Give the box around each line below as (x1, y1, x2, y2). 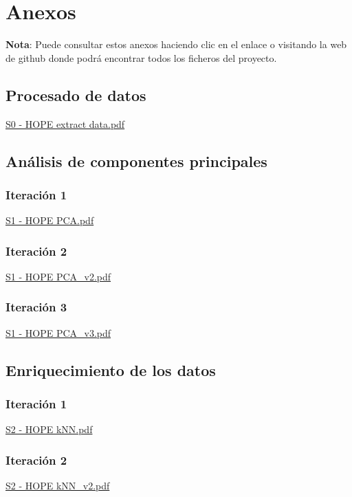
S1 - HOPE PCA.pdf (5, 213, 94, 228)
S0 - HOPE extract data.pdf (5, 116, 125, 131)
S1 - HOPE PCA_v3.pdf (5, 325, 111, 340)
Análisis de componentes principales (5, 150, 267, 171)
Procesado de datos (5, 84, 146, 105)
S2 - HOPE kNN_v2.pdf (5, 478, 110, 493)
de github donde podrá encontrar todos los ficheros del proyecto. (5, 50, 277, 65)
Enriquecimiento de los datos (5, 359, 216, 380)
